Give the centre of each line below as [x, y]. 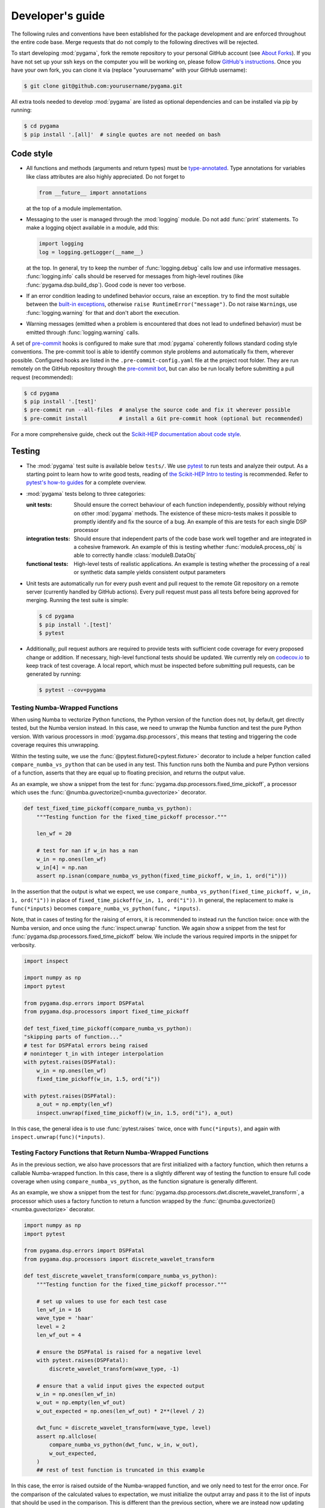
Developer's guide [58, 16]
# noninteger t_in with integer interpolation [94, 1053]
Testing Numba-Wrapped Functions [65, 708]
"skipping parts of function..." [73, 1037]
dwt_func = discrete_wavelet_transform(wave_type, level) [124, 1428]
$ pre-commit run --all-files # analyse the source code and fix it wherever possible [157, 410]
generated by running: [54, 674]
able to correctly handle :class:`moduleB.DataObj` [135, 556]
